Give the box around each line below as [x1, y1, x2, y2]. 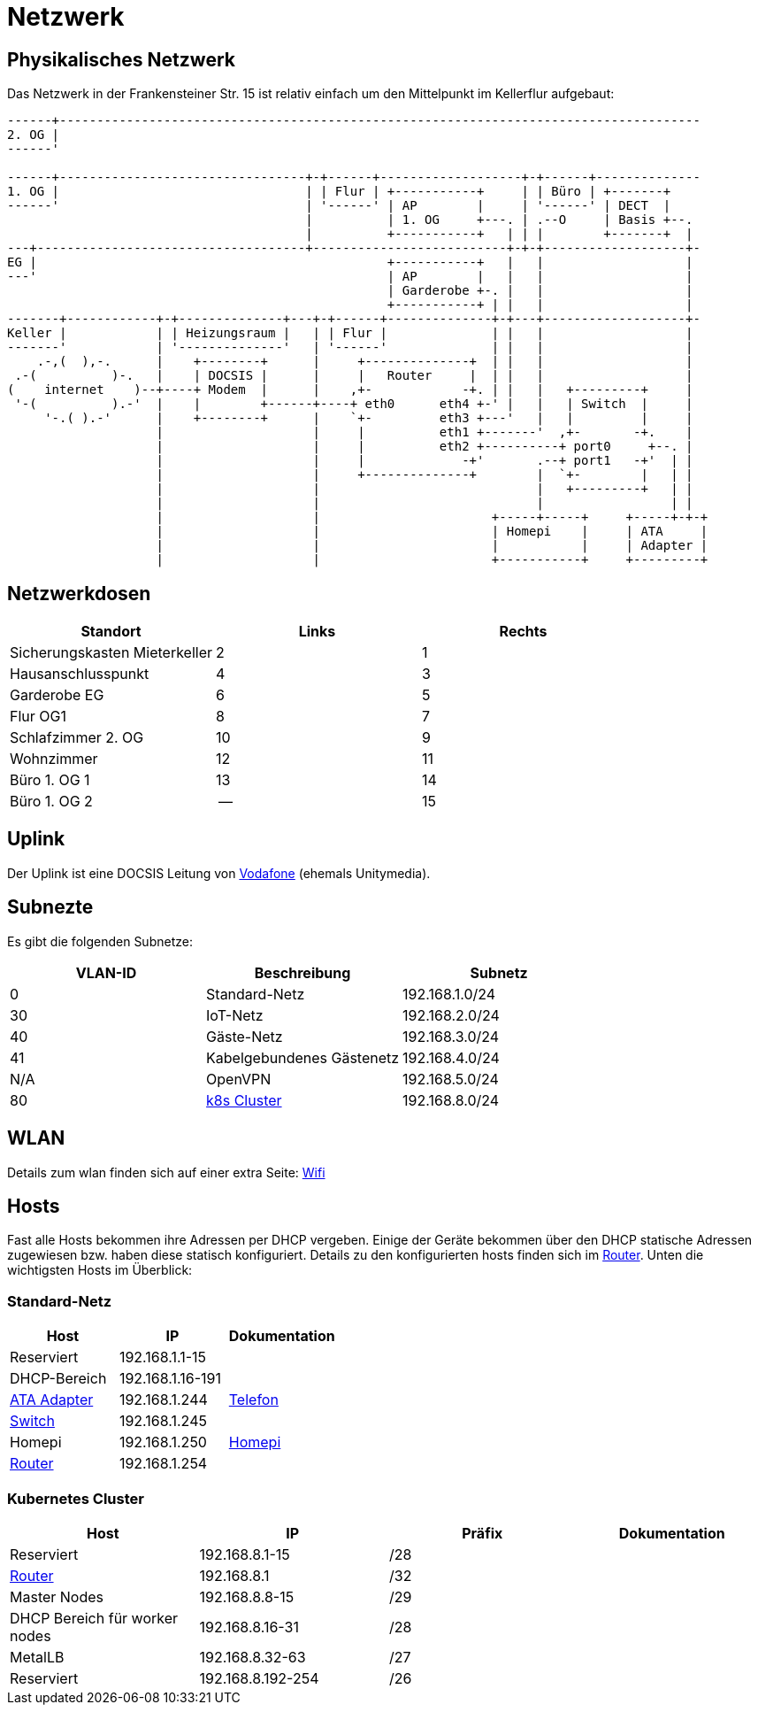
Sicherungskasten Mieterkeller [10, 644, 213, 662]
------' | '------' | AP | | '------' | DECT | [7, 198, 671, 213]
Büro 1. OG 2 [10, 792, 93, 811]
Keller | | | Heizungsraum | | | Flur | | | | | [7, 326, 693, 341]
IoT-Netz [206, 1006, 264, 1024]
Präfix [462, 1523, 503, 1542]
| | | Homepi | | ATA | [156, 524, 708, 539]
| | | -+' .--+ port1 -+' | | [156, 453, 693, 468]
